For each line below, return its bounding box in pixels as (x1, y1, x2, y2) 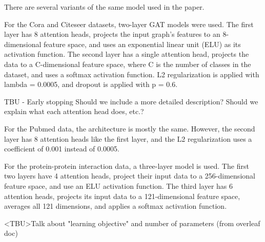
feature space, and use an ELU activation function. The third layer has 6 (4, 180, 233, 191)
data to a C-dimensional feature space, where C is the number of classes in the (4, 58, 251, 69)
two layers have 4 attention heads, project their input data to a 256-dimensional (4, 170, 255, 181)
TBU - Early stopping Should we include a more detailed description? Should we (4, 96, 258, 106)
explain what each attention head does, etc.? (4, 106, 144, 117)
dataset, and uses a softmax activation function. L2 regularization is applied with (4, 69, 259, 79)
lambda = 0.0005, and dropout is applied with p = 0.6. (4, 79, 178, 90)
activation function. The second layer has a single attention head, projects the (4, 49, 249, 59)
